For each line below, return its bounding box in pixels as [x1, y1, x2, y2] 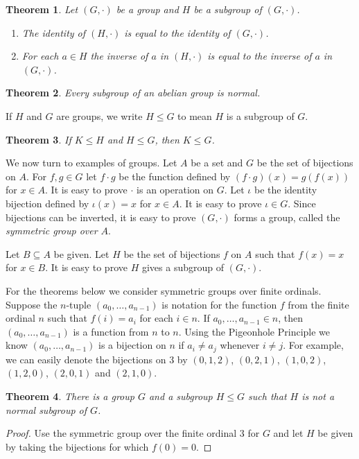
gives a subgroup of [141, 260, 224, 275]
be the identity [254, 182, 317, 197]
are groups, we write [56, 108, 143, 123]
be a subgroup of [193, 2, 262, 16]
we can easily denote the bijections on [6, 352, 166, 366]
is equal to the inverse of [207, 49, 312, 63]
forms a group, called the [234, 209, 340, 224]
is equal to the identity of [124, 25, 231, 40]
